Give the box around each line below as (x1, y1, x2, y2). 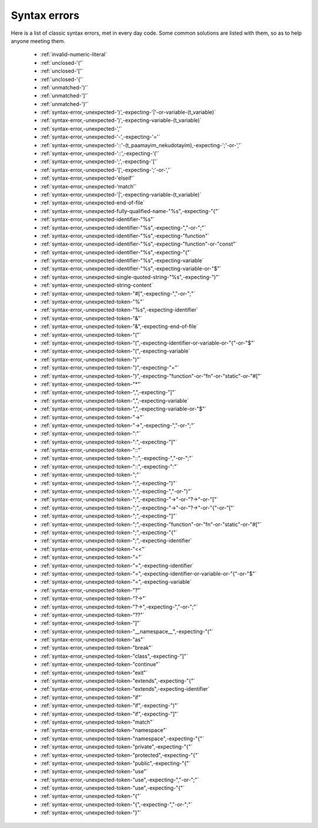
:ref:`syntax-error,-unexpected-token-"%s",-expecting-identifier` (40, 306, 198, 313)
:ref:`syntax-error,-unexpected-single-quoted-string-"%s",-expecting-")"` (40, 273, 220, 280)
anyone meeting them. (11, 37, 65, 44)
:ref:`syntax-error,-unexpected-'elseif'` (40, 174, 135, 182)
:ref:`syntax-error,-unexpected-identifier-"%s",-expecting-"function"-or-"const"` (40, 240, 237, 247)
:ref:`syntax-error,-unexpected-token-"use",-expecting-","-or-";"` (40, 776, 200, 783)
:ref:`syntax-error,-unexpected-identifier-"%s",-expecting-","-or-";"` (40, 224, 206, 231)
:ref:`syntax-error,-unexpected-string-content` (40, 281, 153, 289)
